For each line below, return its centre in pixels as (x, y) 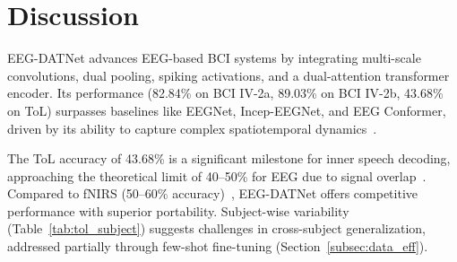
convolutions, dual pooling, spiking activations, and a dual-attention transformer (228, 75)
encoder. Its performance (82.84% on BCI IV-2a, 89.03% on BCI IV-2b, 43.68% (225, 93)
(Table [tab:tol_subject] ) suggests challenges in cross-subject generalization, (216, 228)
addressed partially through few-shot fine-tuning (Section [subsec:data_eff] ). (218, 246)
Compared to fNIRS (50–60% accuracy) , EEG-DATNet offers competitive (212, 193)
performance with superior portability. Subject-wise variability (178, 210)
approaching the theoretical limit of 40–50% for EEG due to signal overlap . (217, 175)
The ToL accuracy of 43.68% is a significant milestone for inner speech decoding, (229, 158)
